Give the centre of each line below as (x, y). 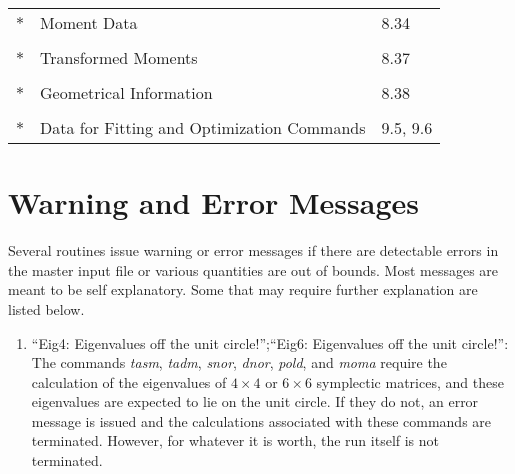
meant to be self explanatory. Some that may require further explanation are (243, 289)
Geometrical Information (126, 92)
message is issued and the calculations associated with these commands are (261, 420)
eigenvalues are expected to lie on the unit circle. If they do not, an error (255, 401)
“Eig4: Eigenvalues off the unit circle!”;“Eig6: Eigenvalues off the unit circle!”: (270, 342)
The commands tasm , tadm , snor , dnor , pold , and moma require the (239, 362)
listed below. (46, 308)
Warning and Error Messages (214, 202)
